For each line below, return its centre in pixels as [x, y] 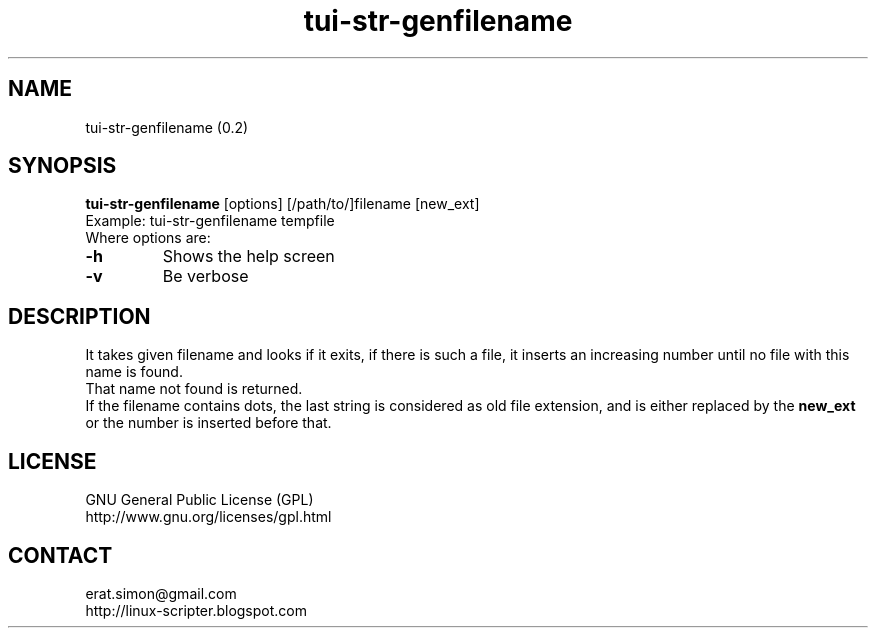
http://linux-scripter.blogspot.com [196, 610]
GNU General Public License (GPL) [199, 500]
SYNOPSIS [62, 166]
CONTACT [60, 555]
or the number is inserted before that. [208, 423]
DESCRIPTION [79, 316]
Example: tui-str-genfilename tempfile [210, 221]
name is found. [134, 372]
